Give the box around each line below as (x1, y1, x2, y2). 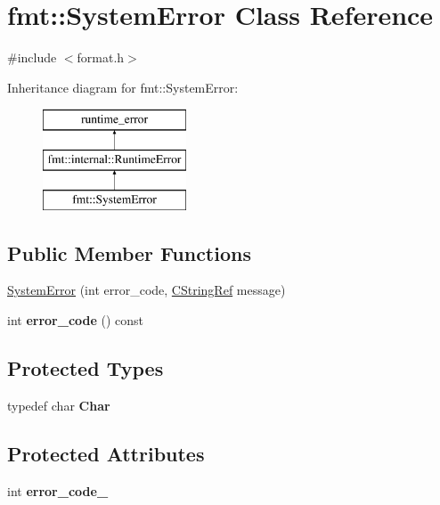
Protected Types (7, 354, 164, 382)
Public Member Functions (7, 239, 251, 266)
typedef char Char (7, 395, 110, 414)
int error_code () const (7, 311, 144, 330)
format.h (77, 48, 125, 67)
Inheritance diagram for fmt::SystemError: (7, 77, 239, 96)
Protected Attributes (7, 439, 205, 467)
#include (7, 48, 57, 67)
